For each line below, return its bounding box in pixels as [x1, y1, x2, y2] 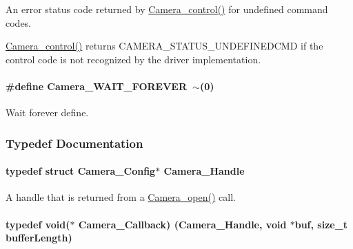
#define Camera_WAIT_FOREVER [6, 78, 188, 93]
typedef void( [6, 217, 70, 231]
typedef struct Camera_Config [6, 164, 156, 178]
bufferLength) [6, 230, 72, 245]
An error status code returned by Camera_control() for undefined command [6, 2, 328, 16]
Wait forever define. [6, 105, 89, 120]
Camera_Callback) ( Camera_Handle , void [78, 217, 287, 231]
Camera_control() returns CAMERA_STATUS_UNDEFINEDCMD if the [6, 39, 323, 53]
